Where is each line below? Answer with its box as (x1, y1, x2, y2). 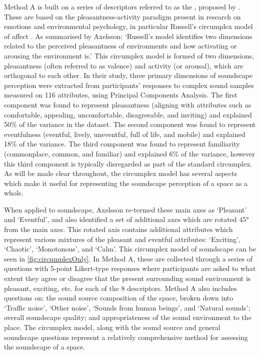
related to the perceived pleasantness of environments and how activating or (4, 40, 237, 51)
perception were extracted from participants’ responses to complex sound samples (4, 79, 254, 90)
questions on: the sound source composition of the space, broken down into (4, 292, 233, 303)
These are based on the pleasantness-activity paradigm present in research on (4, 11, 241, 21)
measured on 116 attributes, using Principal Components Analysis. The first (4, 89, 237, 100)
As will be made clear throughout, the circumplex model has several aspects (4, 168, 237, 178)
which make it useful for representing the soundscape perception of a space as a (4, 177, 248, 188)
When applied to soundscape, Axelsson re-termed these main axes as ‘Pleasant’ (4, 204, 247, 214)
